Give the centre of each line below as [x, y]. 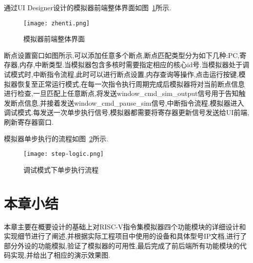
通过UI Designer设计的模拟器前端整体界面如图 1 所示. [88, 7]
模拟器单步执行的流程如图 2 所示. [56, 138]
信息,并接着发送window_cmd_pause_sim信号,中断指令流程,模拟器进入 [134, 103]
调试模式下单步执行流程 [61, 169]
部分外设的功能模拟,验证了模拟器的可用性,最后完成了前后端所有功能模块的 [122, 245]
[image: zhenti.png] [57, 23]
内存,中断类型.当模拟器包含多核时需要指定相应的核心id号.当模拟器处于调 [134, 65]
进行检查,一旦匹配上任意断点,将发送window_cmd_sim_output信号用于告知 [121, 93]
